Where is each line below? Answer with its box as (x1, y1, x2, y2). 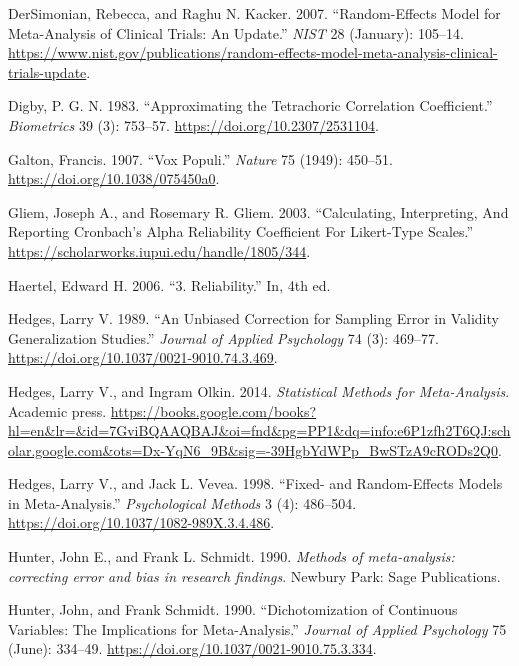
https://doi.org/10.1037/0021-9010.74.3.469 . (8, 347, 278, 368)
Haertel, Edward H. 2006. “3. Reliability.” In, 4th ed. (8, 274, 331, 295)
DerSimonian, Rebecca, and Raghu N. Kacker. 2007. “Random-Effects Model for (8, 3, 501, 23)
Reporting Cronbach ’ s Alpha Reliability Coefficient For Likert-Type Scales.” (8, 221, 474, 242)
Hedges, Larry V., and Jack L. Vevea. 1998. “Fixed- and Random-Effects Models (8, 473, 503, 494)
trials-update (8, 61, 87, 82)
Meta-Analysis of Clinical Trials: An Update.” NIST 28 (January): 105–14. (8, 22, 464, 43)
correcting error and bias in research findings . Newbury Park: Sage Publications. (8, 565, 501, 586)
